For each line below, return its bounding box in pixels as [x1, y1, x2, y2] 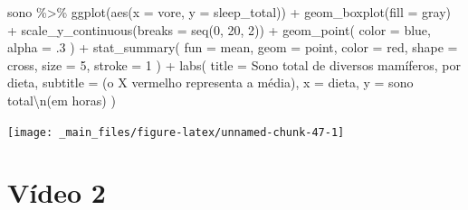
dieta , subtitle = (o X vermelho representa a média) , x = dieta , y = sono [7, 73, 414, 92]
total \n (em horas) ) [7, 90, 116, 109]
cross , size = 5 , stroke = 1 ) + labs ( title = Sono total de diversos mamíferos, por [7, 55, 462, 74]
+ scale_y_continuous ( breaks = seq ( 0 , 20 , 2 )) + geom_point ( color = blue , [7, 20, 431, 39]
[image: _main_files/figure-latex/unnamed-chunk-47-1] [7, 125, 345, 139]
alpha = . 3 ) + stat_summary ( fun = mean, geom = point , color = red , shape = [7, 38, 458, 57]
